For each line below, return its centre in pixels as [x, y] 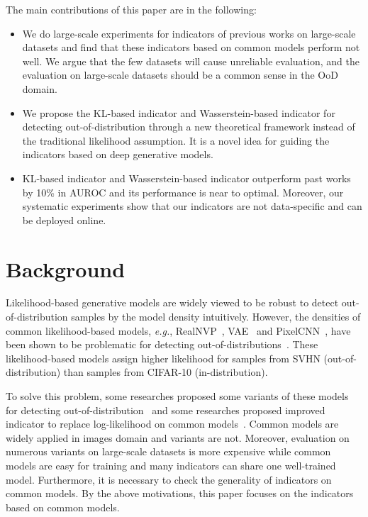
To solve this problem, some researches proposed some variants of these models [177, 396]
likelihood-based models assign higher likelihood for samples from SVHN [163, 358]
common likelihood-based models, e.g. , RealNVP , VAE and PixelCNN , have [178, 330]
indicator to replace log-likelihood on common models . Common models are [172, 424]
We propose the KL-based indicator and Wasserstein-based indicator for [179, 112]
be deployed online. [64, 219]
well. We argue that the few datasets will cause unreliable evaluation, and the [191, 61]
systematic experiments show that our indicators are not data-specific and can [192, 206]
